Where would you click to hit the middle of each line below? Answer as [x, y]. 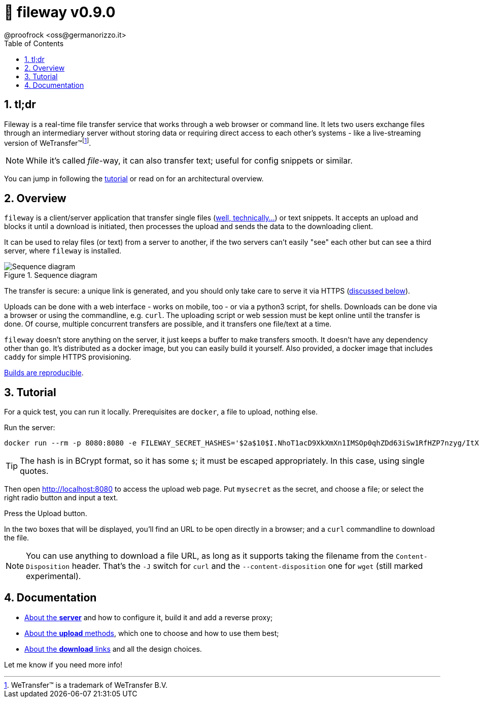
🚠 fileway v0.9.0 [60, 12]
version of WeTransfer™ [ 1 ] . [48, 142]
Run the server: [30, 427]
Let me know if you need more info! [63, 664]
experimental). [54, 576]
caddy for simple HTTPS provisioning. [68, 357]
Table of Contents [34, 43]
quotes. [34, 471]
